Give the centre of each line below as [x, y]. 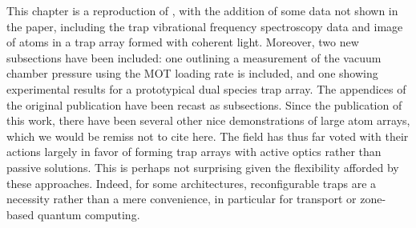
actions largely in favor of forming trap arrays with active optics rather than [194, 152]
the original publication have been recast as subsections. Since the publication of [204, 104]
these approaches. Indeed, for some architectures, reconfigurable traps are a [192, 183]
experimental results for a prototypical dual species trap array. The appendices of [206, 88]
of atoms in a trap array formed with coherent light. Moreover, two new [183, 42]
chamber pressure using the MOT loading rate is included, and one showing [192, 73]
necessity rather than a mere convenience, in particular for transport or [182, 199]
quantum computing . [89, 214]
